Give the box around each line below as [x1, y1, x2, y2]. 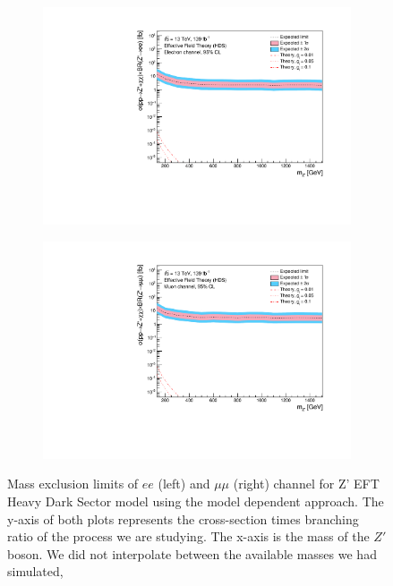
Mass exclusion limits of [7, 474, 139, 493]
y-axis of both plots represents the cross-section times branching [7, 509, 359, 528]
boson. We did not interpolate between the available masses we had [7, 544, 377, 563]
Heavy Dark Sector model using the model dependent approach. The [7, 492, 384, 510]
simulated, [7, 562, 64, 581]
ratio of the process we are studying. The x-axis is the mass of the [7, 527, 370, 546]
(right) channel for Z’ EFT [233, 474, 380, 493]
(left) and [158, 474, 210, 493]
